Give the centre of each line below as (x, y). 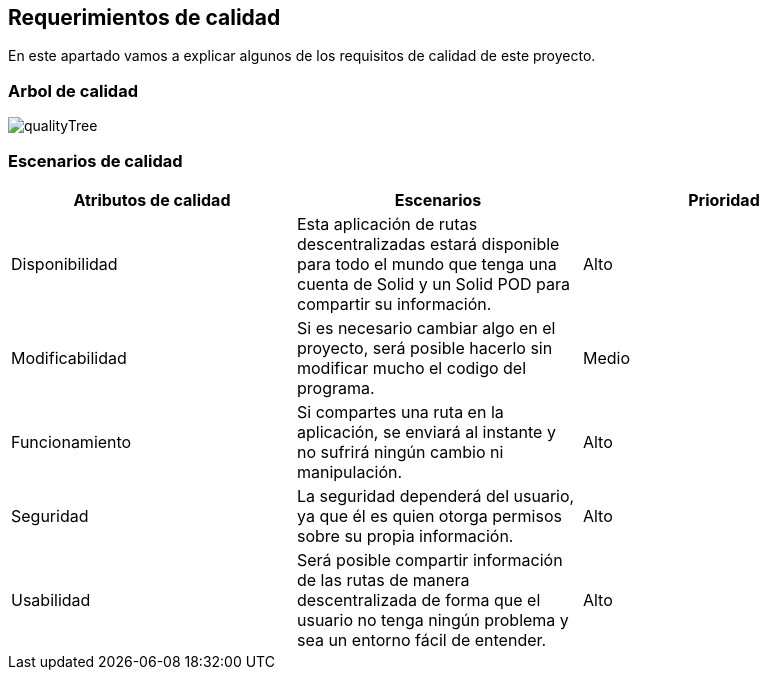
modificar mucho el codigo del (411, 367)
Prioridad (724, 199)
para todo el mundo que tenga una (426, 263)
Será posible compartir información (429, 559)
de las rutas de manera (383, 579)
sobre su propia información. (405, 535)
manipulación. (349, 471)
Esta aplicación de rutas (387, 223)
